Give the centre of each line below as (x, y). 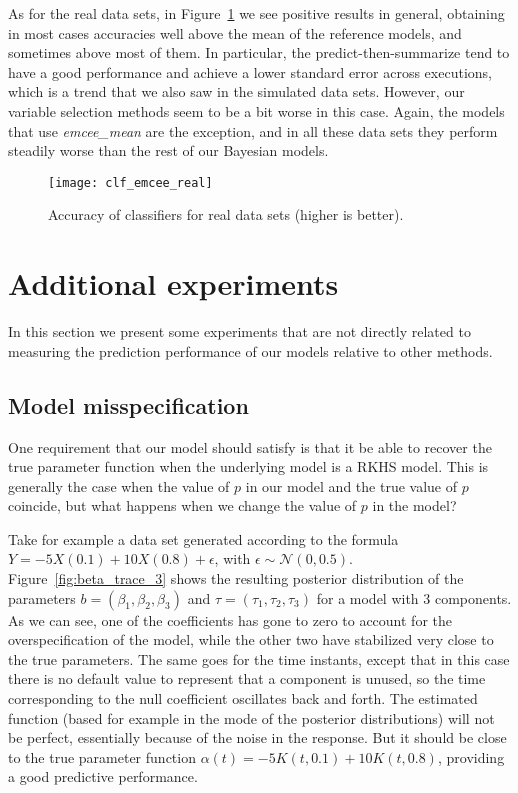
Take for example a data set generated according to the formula (203, 538)
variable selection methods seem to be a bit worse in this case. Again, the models (256, 110)
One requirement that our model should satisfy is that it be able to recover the (250, 446)
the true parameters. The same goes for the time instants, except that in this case (259, 658)
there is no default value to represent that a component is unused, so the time (247, 678)
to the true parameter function (102, 756)
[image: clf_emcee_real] (130, 182)
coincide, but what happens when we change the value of (182, 505)
